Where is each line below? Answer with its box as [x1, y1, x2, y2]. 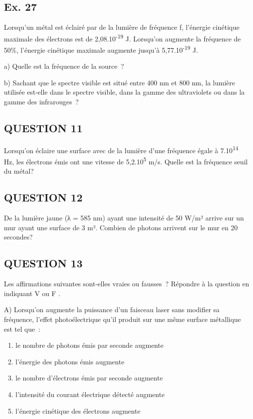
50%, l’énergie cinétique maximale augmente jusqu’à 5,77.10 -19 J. [4, 43, 198, 55]
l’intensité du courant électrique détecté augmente [15, 389, 165, 399]
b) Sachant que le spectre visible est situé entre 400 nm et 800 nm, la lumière [4, 77, 235, 87]
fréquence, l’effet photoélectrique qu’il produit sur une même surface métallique [4, 314, 241, 324]
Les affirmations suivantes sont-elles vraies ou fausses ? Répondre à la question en [4, 279, 249, 289]
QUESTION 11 [4, 120, 83, 136]
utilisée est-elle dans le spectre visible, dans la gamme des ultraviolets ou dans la [4, 87, 245, 97]
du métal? [4, 166, 34, 176]
